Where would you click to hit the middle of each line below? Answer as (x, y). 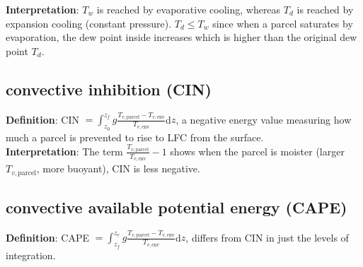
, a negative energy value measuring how (264, 119)
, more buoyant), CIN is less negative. (118, 168)
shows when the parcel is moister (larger (257, 151)
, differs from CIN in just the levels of (267, 237)
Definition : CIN (43, 119)
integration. (31, 255)
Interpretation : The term (64, 151)
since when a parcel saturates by (283, 23)
